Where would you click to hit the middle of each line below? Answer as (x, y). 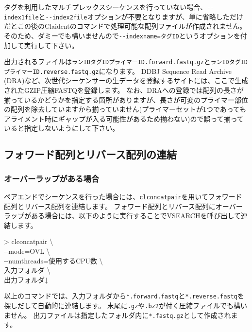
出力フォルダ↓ (26, 279)
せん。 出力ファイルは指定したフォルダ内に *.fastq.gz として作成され (121, 315)
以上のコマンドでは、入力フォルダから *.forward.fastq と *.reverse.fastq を (124, 296)
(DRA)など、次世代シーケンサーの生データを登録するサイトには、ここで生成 (126, 80)
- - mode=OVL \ (27, 251)
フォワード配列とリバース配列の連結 (90, 154)
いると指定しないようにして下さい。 (62, 128)
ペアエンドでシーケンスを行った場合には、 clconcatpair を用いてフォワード (123, 197)
